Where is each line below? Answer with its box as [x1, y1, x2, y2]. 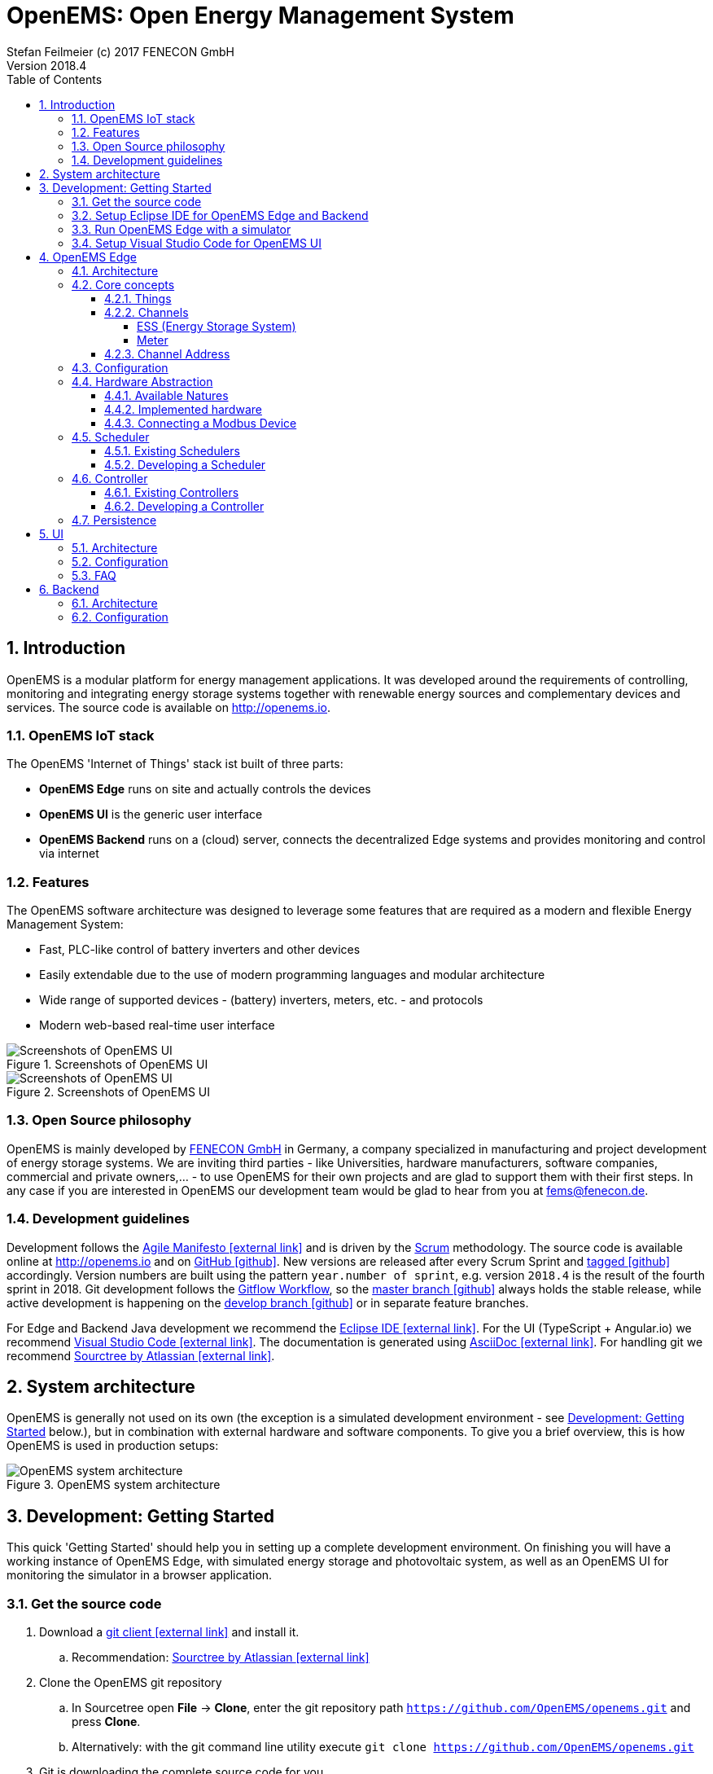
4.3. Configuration [72, 360, 168, 375]
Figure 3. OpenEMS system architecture [7, 1478, 221, 1492]
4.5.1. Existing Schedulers [104, 443, 240, 458]
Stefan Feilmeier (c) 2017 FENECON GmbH [7, 44, 234, 59]
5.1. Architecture [72, 540, 158, 555]
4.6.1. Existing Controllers [104, 485, 239, 499]
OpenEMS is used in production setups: [7, 1438, 219, 1453]
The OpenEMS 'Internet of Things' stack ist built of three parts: [7, 757, 343, 771]
